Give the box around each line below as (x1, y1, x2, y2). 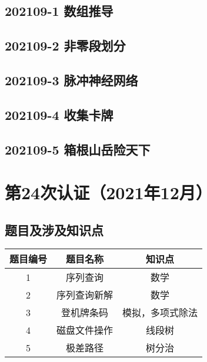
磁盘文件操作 (56, 323, 113, 337)
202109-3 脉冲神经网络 (5, 71, 138, 89)
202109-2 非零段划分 (5, 36, 126, 55)
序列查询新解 (56, 288, 113, 302)
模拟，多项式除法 (122, 306, 198, 320)
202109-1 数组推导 (5, 2, 113, 20)
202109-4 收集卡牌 (5, 105, 113, 123)
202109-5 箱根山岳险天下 (5, 140, 151, 158)
